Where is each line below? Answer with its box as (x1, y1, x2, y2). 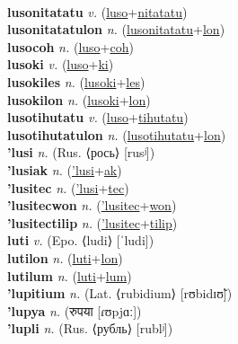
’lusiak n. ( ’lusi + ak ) (7, 160, 122, 179)
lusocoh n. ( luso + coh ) (7, 37, 134, 56)
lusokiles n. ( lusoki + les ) (7, 72, 145, 91)
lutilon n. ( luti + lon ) (7, 248, 123, 267)
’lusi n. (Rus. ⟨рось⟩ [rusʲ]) (7, 143, 155, 162)
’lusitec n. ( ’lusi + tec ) (7, 178, 129, 197)
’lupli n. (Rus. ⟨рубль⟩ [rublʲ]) (7, 319, 173, 338)
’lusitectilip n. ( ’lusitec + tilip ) (7, 213, 178, 232)
